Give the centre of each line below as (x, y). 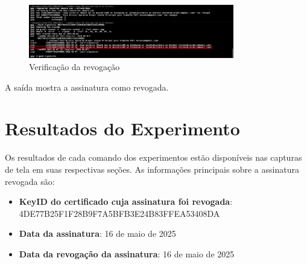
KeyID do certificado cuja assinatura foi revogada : (126, 201)
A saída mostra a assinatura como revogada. (87, 87)
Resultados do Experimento (122, 128)
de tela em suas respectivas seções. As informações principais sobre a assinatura (152, 169)
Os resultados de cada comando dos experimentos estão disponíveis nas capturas (153, 157)
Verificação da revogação (74, 67)
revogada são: (30, 181)
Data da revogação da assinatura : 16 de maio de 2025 (127, 253)
